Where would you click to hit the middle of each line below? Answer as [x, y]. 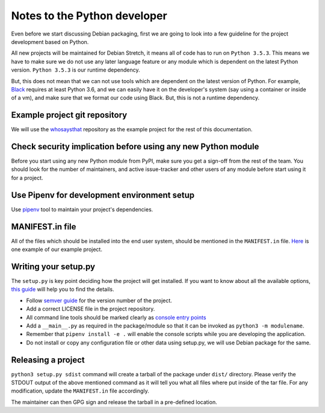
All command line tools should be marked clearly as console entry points [116, 317]
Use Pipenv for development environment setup [103, 195]
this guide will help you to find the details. [63, 290]
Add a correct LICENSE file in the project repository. [91, 309]
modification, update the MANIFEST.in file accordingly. [80, 391]
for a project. [27, 178]
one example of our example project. [57, 249]
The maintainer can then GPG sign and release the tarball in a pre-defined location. [114, 402]
